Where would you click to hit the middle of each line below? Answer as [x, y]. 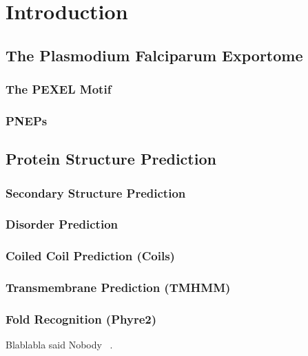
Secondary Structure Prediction [96, 192]
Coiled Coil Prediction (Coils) [90, 256]
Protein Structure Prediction [111, 159]
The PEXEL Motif [59, 89]
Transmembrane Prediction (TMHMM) [118, 287]
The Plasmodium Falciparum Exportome [154, 55]
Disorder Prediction [62, 224]
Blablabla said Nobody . [59, 345]
